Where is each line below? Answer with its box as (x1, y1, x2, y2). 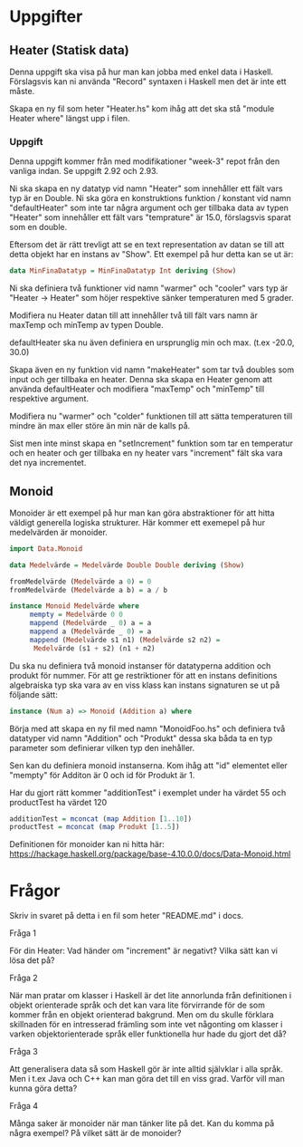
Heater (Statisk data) (9, 43, 129, 58)
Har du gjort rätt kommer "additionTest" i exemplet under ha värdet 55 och (9, 786, 287, 798)
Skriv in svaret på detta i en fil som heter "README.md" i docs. (9, 911, 244, 921)
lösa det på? (9, 955, 55, 966)
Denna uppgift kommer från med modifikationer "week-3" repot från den (9, 156, 280, 167)
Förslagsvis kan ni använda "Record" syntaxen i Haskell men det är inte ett (9, 76, 287, 87)
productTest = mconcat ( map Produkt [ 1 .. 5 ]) (9, 823, 180, 832)
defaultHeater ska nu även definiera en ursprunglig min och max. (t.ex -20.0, (9, 337, 295, 348)
